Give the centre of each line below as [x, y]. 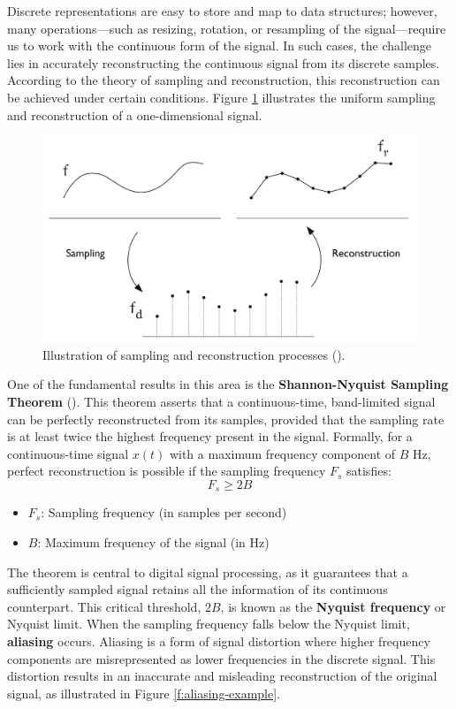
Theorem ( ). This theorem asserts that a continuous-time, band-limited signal [221, 402]
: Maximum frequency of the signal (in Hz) [153, 542]
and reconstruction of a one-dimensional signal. [135, 114]
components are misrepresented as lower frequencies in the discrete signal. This [221, 658]
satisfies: [369, 471]
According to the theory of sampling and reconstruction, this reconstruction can [224, 80]
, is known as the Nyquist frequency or [333, 606]
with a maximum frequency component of [282, 453]
